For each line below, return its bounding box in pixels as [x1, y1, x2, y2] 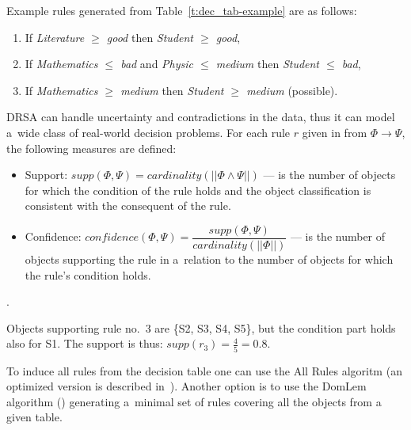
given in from [302, 124, 367, 140]
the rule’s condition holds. [25, 266, 151, 283]
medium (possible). [246, 82, 338, 98]
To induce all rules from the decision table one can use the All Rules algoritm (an [6, 362, 402, 379]
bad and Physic [120, 55, 194, 72]
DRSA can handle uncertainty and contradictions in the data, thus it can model [6, 108, 395, 125]
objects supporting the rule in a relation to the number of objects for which [25, 251, 394, 267]
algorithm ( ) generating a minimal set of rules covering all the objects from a [6, 393, 382, 409]
